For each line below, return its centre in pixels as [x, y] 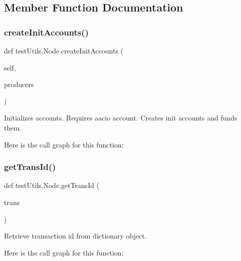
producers [19, 84]
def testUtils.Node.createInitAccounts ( [64, 50]
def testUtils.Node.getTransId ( [52, 185]
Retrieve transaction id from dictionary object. [75, 236]
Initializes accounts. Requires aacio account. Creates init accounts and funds [121, 118]
